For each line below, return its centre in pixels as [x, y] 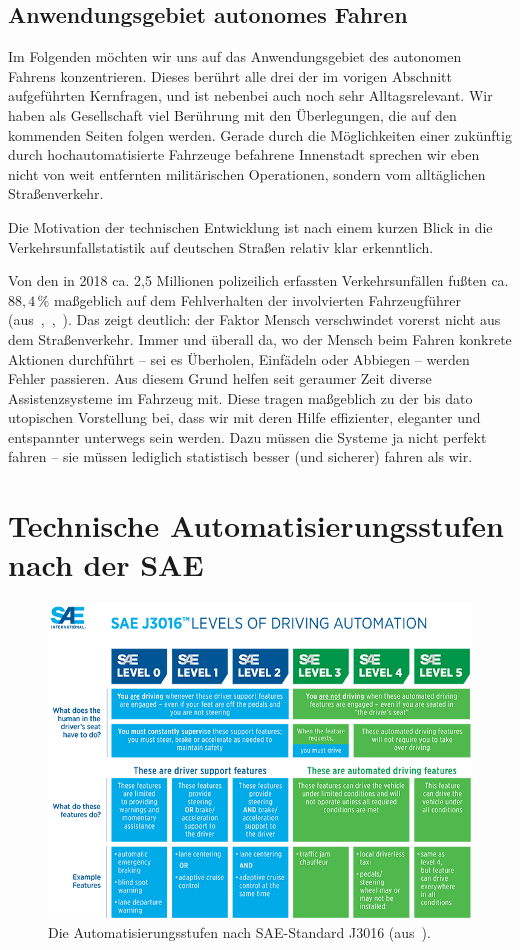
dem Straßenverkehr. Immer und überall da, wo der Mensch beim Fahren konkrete [260, 338]
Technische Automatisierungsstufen [256, 525]
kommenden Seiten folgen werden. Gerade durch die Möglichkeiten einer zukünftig [260, 134]
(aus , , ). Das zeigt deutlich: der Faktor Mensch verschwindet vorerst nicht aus [254, 319]
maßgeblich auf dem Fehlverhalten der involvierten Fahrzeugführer [257, 299]
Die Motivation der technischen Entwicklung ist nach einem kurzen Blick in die [250, 226]
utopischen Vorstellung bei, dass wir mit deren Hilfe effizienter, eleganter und [244, 417]
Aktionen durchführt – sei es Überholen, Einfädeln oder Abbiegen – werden [239, 358]
